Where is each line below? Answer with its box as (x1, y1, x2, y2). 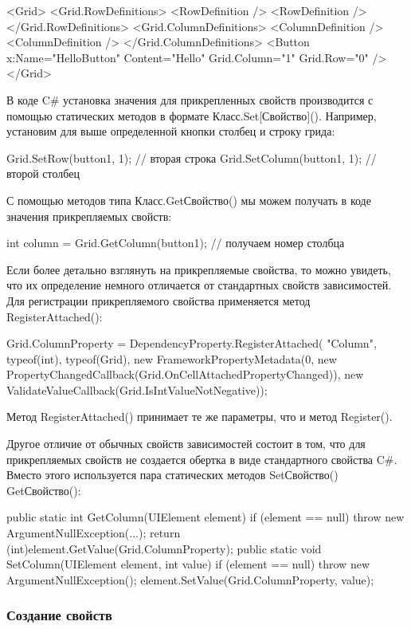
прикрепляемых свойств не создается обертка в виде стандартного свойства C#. (6, 450, 397, 467)
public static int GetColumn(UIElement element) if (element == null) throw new (6, 509, 405, 525)
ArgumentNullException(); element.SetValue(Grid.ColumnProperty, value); (6, 571, 374, 588)
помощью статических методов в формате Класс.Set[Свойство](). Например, (6, 107, 377, 124)
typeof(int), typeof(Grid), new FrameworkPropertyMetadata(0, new (6, 350, 337, 367)
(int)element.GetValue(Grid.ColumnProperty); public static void (6, 540, 322, 556)
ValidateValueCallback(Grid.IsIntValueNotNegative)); (6, 381, 268, 398)
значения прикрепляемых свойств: (6, 207, 172, 224)
